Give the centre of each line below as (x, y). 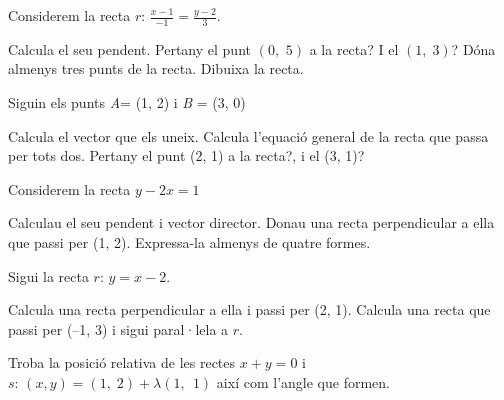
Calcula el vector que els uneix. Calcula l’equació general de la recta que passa (248, 135)
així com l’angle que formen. (303, 381)
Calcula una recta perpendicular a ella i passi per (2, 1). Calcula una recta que (249, 309)
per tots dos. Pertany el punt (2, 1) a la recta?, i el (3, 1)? (186, 155)
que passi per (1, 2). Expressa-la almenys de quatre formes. (189, 241)
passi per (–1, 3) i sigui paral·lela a (118, 328)
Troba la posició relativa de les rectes (122, 362)
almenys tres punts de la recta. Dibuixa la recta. (156, 68)
